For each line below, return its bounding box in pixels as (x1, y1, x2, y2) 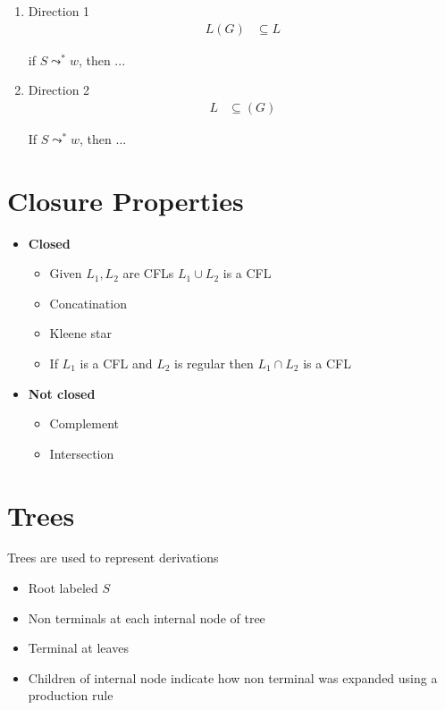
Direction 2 (28, 80, 90, 99)
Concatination (49, 293, 127, 312)
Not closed (28, 384, 96, 402)
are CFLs (122, 264, 174, 283)
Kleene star (49, 324, 112, 342)
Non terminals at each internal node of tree (28, 608, 265, 627)
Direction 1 (28, 2, 90, 20)
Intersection (49, 444, 114, 462)
